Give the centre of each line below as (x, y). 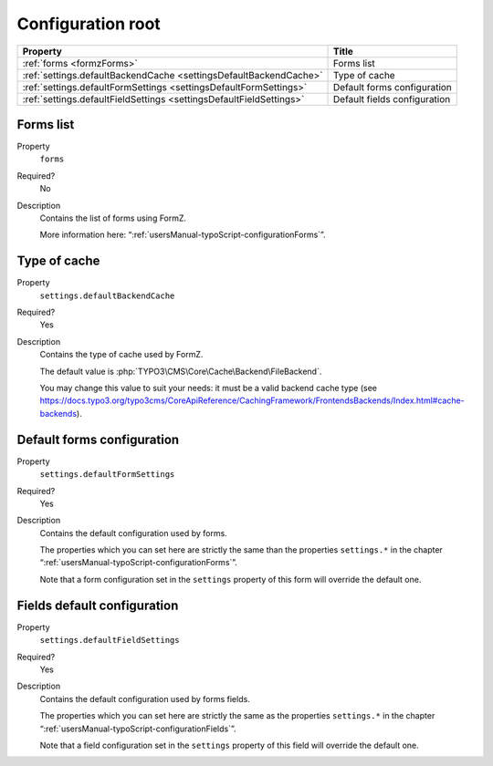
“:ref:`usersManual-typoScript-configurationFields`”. (138, 729)
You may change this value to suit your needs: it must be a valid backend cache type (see (209, 388)
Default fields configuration (392, 98)
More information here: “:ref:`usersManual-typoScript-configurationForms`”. (183, 235)
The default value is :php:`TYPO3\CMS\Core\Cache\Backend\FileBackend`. (181, 371)
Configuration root (89, 24)
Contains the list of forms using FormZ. (113, 218)
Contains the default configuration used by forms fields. (145, 699)
